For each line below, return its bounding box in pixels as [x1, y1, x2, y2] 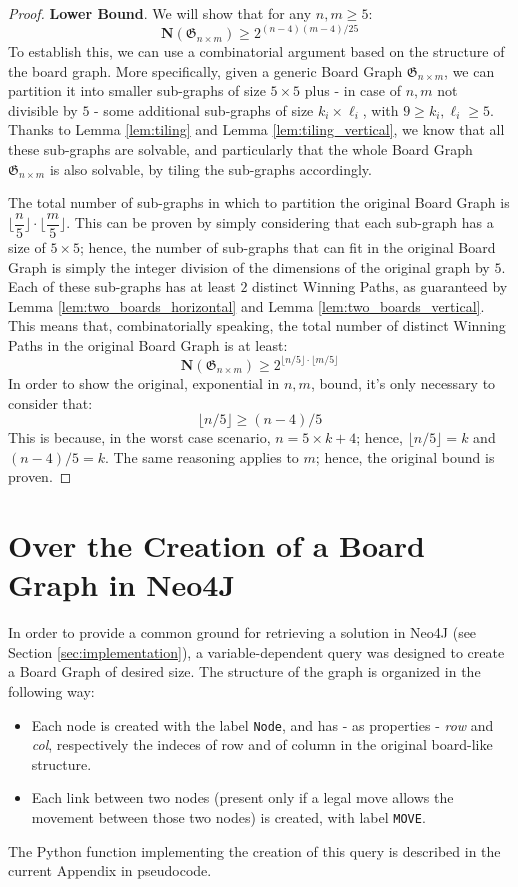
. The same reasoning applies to [104, 446, 299, 467]
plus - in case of [304, 80, 401, 101]
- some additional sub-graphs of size [94, 99, 314, 120]
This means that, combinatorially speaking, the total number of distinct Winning [8, 315, 506, 336]
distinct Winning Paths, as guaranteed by [252, 276, 508, 297]
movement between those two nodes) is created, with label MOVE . [31, 807, 426, 828]
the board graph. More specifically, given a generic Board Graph [8, 60, 403, 81]
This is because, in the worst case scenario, [8, 427, 271, 448]
